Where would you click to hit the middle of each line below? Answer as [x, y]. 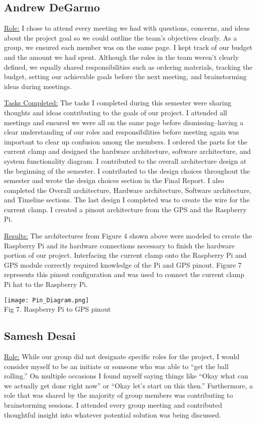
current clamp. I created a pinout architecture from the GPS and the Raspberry [125, 209]
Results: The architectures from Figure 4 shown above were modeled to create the [128, 236]
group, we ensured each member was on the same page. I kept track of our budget [128, 47]
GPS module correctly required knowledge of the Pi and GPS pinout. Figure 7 [123, 264]
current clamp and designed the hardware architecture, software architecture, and [128, 151]
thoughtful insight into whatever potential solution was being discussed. [113, 414]
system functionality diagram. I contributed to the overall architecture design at [125, 161]
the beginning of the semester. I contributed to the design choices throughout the [127, 170]
